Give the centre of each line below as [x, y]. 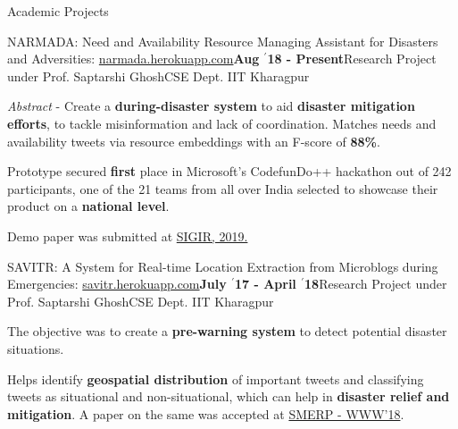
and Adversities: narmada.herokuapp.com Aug [133, 59]
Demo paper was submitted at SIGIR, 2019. [128, 236]
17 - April [265, 284]
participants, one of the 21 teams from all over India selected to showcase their [223, 188]
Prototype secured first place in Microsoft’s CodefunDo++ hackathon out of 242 [229, 171]
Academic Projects [58, 11]
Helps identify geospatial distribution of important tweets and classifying [216, 379]
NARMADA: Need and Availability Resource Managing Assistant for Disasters [223, 41]
